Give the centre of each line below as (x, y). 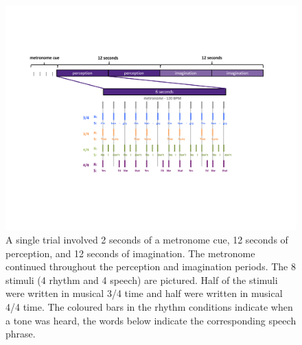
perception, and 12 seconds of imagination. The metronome (130, 253)
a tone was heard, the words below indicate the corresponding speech (151, 320)
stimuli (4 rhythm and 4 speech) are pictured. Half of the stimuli (142, 279)
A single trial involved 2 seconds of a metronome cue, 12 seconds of (147, 240)
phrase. (21, 334)
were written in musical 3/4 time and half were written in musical (144, 293)
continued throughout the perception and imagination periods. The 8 (151, 266)
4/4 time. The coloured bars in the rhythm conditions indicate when (149, 307)
